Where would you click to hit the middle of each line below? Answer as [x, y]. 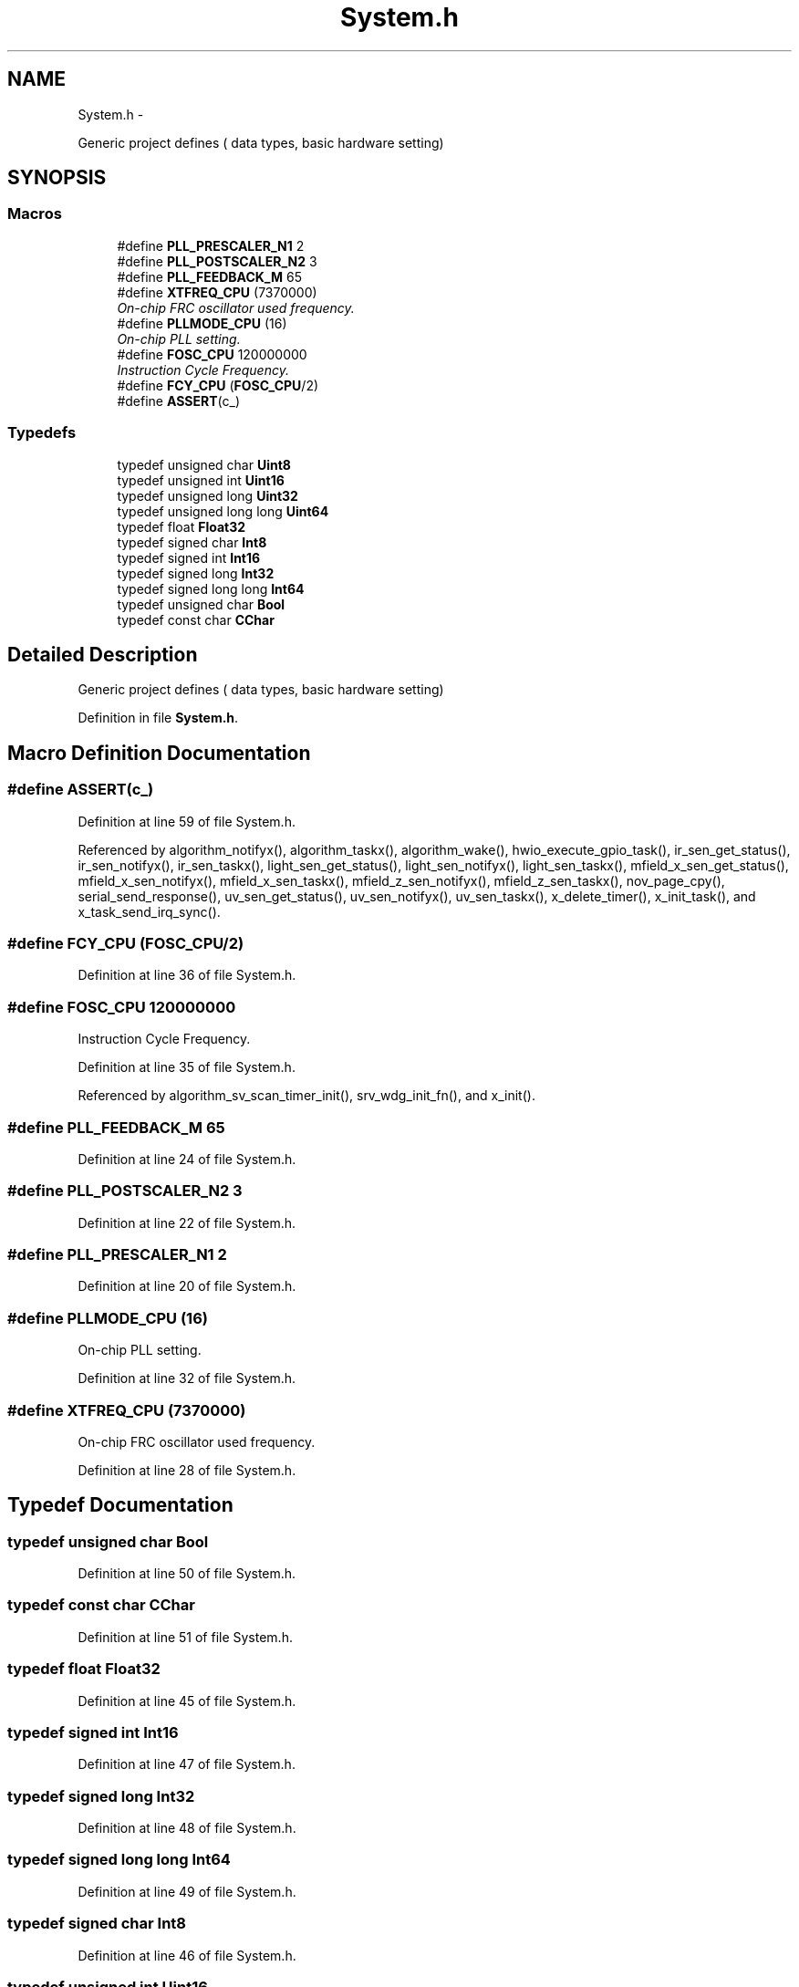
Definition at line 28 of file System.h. [187, 1470]
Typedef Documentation [120, 1505]
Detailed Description [103, 654]
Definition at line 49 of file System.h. [187, 1891]
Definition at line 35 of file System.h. [187, 1067]
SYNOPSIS [57, 178]
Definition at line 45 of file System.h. [187, 1701]
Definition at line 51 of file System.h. [185, 1637]
